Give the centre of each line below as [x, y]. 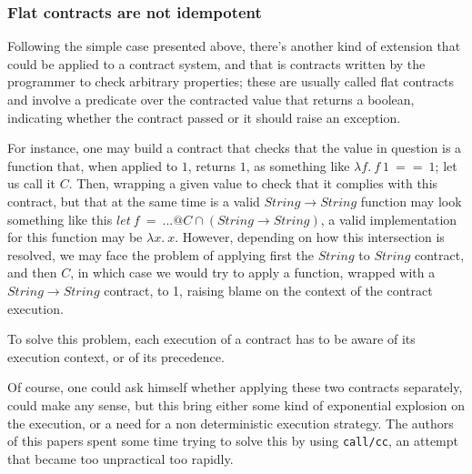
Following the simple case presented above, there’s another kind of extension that [234, 46]
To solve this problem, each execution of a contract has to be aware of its [211, 339]
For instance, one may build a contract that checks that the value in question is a [235, 148]
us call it [31, 183]
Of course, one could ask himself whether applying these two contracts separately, [235, 387]
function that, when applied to [93, 165]
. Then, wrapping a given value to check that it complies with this [253, 183]
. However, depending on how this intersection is [310, 237]
